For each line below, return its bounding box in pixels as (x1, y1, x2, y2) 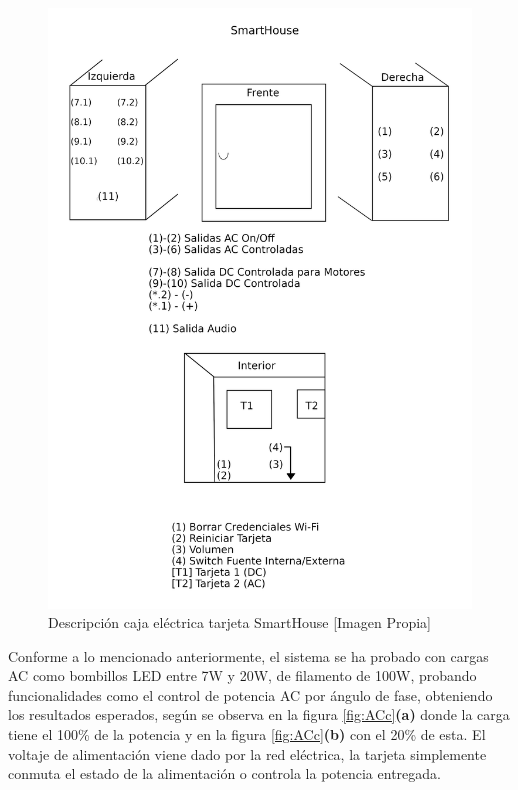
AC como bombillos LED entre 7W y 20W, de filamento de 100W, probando (8, 665, 477, 686)
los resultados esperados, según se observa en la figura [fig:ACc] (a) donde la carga (8, 704, 510, 725)
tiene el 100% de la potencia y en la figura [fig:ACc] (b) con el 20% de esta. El (8, 724, 486, 745)
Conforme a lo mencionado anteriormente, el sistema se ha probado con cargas (8, 645, 489, 666)
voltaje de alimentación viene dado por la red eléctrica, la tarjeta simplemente (8, 743, 487, 764)
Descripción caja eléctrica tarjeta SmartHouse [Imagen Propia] (48, 612, 432, 633)
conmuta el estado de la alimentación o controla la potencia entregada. (8, 763, 441, 784)
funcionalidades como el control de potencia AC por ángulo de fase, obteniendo (8, 684, 493, 705)
